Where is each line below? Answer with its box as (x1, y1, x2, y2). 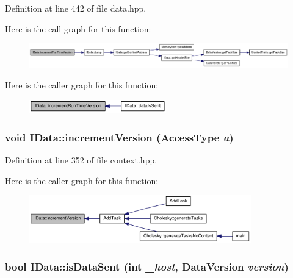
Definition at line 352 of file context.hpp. (5, 153, 157, 166)
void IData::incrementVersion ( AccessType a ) (5, 129, 234, 144)
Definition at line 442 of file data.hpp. (5, 2, 146, 14)
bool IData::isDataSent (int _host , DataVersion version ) (5, 259, 289, 274)
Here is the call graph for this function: (5, 22, 151, 35)
